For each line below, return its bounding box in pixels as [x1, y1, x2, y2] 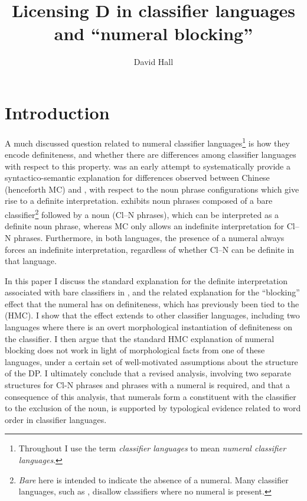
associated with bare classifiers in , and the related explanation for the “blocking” [5, 286, 300, 298]
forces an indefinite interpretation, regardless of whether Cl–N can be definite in [5, 243, 295, 255]
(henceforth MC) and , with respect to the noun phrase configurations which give [5, 183, 299, 195]
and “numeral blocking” [54, 21, 253, 45]
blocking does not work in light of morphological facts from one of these [5, 344, 265, 356]
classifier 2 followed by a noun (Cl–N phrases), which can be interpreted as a [5, 207, 279, 220]
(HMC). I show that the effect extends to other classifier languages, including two [5, 309, 300, 321]
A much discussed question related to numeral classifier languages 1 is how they [5, 135, 290, 149]
